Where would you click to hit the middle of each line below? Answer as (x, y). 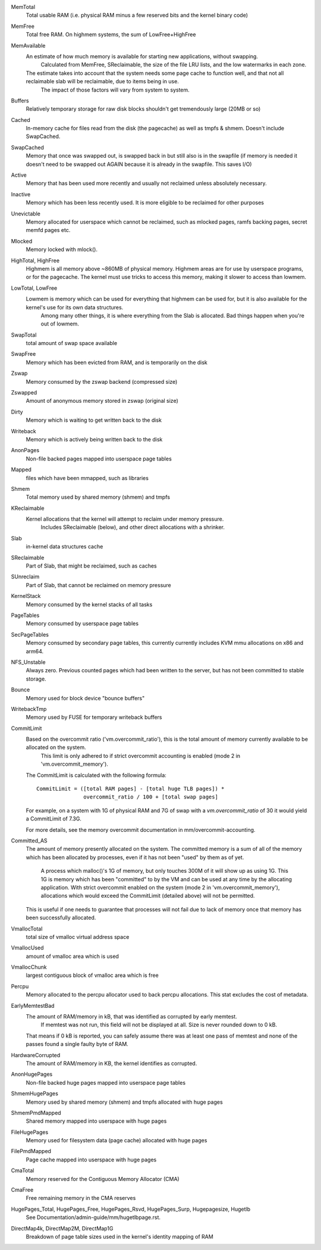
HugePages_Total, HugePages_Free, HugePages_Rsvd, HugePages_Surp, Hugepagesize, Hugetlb (131, 1209)
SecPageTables (30, 634)
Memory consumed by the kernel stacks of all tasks (89, 604)
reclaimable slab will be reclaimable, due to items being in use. (103, 82)
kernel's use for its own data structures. (75, 307)
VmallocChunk (29, 967)
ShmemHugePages (35, 1094)
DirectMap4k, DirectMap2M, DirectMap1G (62, 1228)
